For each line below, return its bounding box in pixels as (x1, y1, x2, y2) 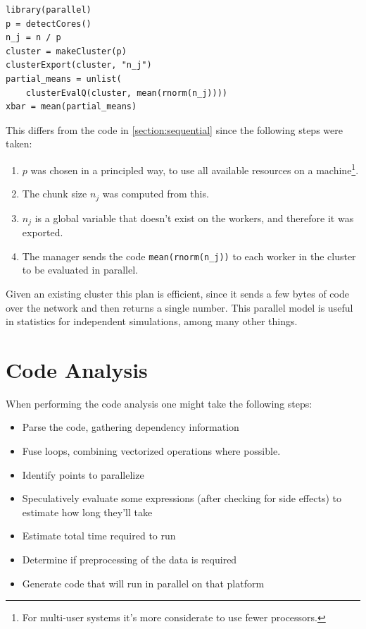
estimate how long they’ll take (22, 504, 153, 519)
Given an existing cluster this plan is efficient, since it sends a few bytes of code (6, 286, 349, 300)
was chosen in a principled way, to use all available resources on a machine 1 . (30, 160, 359, 177)
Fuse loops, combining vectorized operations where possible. (22, 444, 281, 458)
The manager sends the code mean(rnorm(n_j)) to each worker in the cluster (22, 248, 356, 263)
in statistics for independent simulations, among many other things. (6, 314, 298, 329)
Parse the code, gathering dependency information (22, 420, 239, 434)
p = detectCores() (6, 18, 91, 29)
